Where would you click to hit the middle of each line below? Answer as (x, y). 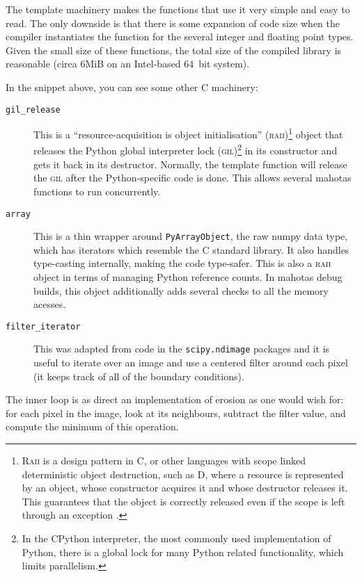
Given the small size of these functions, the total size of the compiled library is (174, 50)
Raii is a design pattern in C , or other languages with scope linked (164, 461)
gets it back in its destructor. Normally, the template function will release (190, 164)
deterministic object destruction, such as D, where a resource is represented (183, 474)
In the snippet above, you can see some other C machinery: (132, 87)
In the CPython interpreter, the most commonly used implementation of (176, 538)
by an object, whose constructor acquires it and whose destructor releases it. (185, 488)
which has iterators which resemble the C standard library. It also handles (191, 249)
